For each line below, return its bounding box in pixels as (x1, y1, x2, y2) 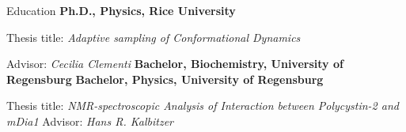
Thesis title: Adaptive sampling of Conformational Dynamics (6, 28, 301, 45)
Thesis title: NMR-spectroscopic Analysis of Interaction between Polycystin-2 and (6, 97, 399, 114)
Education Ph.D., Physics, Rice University (6, 2, 236, 18)
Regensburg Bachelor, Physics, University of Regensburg (6, 70, 324, 87)
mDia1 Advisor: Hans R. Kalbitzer (6, 112, 173, 129)
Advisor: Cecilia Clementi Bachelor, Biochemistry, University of (6, 55, 343, 72)
